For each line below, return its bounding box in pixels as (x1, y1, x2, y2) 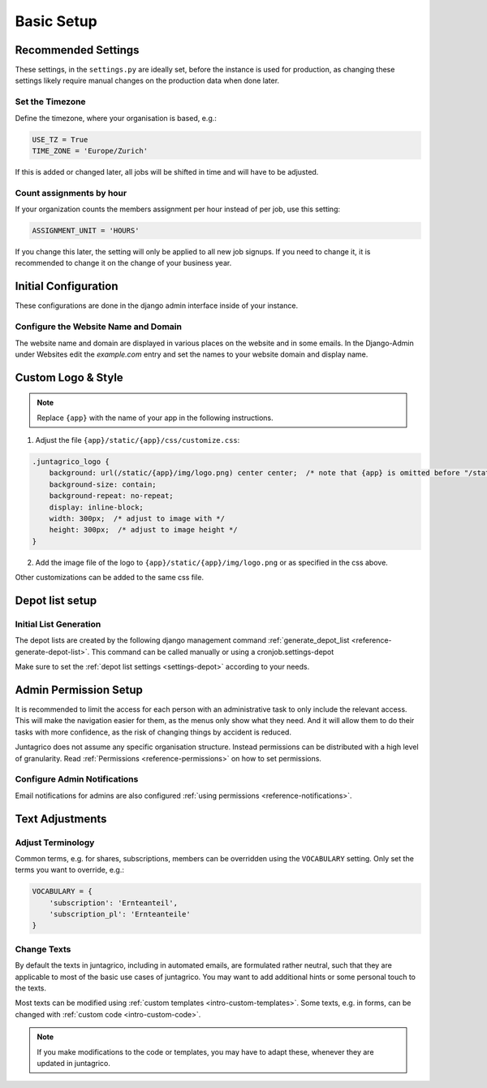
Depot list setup (15, 593, 97, 607)
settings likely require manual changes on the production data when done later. (15, 76, 280, 85)
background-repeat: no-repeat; (49, 492, 174, 501)
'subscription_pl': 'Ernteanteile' (49, 910, 191, 919)
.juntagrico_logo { (32, 457, 110, 466)
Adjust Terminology (15, 837, 95, 848)
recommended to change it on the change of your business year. (15, 258, 232, 268)
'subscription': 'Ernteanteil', (49, 898, 179, 908)
